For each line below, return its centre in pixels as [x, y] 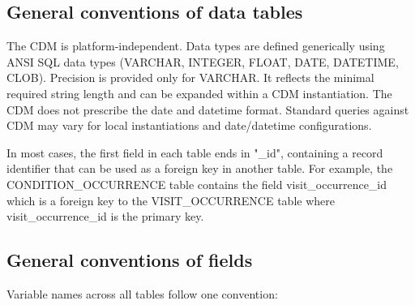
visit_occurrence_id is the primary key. [105, 216]
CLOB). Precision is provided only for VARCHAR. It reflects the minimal [190, 77]
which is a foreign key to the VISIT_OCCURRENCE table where [171, 200]
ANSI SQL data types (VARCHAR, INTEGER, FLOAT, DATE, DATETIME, [203, 61]
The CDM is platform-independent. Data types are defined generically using [196, 46]
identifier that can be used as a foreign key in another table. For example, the [200, 168]
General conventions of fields [130, 260]
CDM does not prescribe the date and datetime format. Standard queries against [208, 109]
